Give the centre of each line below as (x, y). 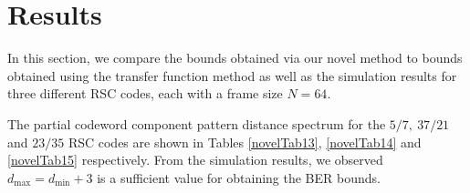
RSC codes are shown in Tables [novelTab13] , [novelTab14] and (245, 142)
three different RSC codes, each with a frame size (145, 93)
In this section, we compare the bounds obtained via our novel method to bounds (235, 58)
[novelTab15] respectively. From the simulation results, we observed (195, 160)
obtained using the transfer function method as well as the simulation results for (232, 75)
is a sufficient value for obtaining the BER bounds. (239, 177)
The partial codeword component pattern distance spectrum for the (197, 123)
